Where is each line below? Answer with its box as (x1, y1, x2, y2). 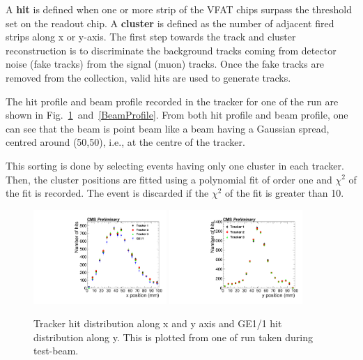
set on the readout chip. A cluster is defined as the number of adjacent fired (6, 15, 334, 30)
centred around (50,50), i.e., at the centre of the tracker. (6, 135, 245, 149)
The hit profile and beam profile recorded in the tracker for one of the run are (6, 93, 339, 108)
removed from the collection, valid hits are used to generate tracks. (6, 70, 291, 84)
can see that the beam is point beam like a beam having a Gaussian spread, (6, 121, 330, 135)
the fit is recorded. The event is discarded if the (6, 186, 209, 200)
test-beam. (33, 343, 79, 358)
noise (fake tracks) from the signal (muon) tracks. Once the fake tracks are (6, 57, 325, 71)
